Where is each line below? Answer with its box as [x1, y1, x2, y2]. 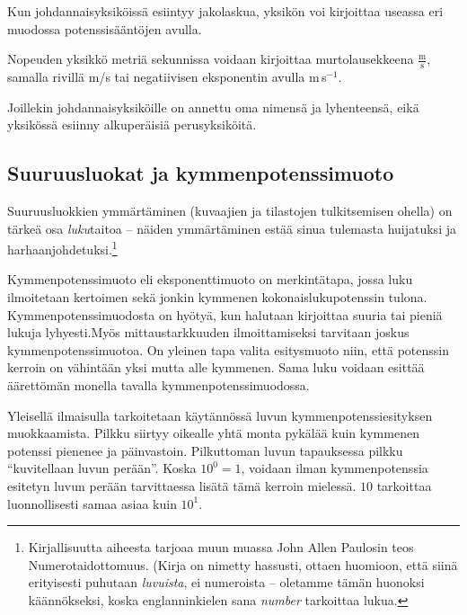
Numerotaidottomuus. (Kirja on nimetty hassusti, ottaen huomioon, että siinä [28, 555, 458, 574]
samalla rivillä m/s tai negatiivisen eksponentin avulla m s [7, 67, 327, 86]
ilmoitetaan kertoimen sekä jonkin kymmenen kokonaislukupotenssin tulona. [7, 288, 427, 307]
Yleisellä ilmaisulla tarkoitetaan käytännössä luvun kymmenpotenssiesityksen [7, 406, 433, 424]
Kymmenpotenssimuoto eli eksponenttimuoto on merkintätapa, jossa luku [7, 270, 413, 289]
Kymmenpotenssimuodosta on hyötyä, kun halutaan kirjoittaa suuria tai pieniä [7, 305, 443, 324]
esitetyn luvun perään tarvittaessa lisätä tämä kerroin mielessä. [7, 476, 357, 495]
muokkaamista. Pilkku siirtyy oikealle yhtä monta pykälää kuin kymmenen [7, 423, 419, 442]
